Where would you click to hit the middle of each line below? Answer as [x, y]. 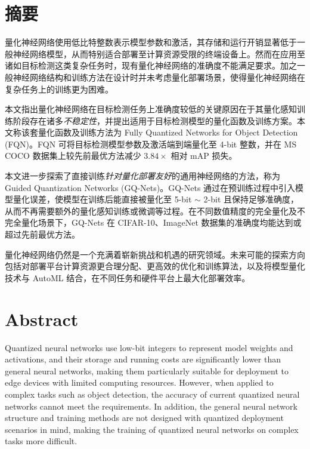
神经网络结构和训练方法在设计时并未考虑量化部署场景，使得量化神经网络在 [159, 77]
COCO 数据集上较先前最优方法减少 [73, 156]
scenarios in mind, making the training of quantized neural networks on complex [152, 429]
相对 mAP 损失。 [204, 156]
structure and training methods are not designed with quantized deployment [144, 418]
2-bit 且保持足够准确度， [251, 199]
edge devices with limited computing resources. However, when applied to [139, 382]
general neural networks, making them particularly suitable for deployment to [147, 370]
